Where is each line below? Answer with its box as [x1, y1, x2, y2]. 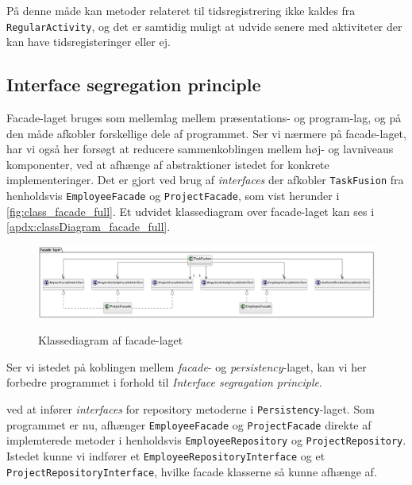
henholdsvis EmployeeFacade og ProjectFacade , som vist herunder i [6, 187, 340, 204]
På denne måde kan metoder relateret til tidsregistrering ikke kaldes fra [6, 2, 356, 18]
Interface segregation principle [6, 72, 261, 97]
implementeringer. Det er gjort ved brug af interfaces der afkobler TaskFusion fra [6, 171, 404, 188]
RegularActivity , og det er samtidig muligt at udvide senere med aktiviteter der [6, 17, 402, 34]
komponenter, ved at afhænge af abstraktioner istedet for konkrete [6, 156, 329, 172]
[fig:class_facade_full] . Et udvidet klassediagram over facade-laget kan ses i [6, 202, 375, 219]
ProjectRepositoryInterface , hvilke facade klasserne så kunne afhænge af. [6, 463, 377, 479]
